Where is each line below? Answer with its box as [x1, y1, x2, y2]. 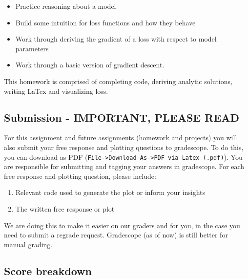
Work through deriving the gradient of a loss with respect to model [15, 34, 217, 44]
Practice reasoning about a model [15, 1, 116, 11]
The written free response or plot [15, 203, 115, 214]
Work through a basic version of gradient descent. [15, 60, 165, 70]
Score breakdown [4, 263, 92, 278]
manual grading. [4, 239, 53, 249]
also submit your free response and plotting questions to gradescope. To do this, [4, 142, 244, 152]
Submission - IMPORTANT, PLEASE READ [4, 109, 240, 125]
